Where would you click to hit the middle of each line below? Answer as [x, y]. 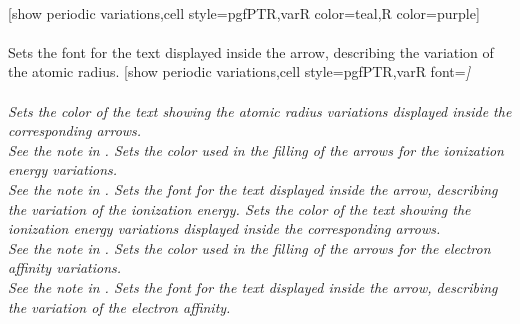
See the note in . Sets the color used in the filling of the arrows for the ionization [256, 149]
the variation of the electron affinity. [119, 306]
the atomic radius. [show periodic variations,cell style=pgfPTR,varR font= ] [239, 71]
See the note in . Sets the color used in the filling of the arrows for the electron [249, 247]
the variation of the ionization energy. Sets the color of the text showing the [239, 208]
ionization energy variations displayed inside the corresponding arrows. [224, 228]
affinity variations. [65, 267]
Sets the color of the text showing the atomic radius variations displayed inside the [260, 110]
